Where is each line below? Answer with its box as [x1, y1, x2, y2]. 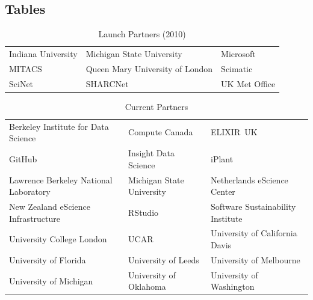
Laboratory [9, 185, 51, 198]
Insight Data [128, 147, 175, 159]
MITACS [9, 62, 42, 75]
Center [210, 185, 235, 198]
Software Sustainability [210, 200, 296, 212]
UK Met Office [221, 77, 276, 90]
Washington [210, 280, 255, 293]
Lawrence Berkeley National [9, 173, 113, 186]
